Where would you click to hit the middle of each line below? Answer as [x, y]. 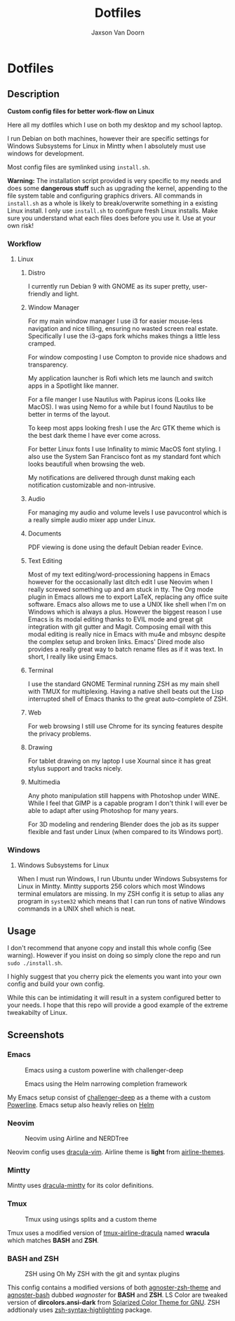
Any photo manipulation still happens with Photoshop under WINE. [124, 796]
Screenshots [36, 1035]
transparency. [48, 365]
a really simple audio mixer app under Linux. [92, 520]
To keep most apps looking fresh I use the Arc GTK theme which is [124, 428]
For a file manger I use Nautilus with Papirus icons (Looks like [117, 400]
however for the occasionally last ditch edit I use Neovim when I [120, 582]
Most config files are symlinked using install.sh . [79, 167]
